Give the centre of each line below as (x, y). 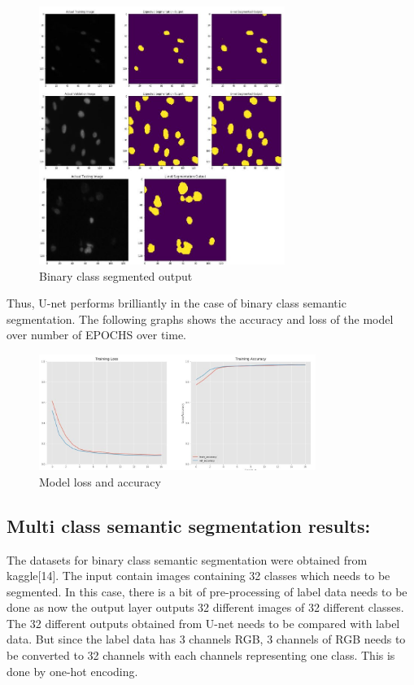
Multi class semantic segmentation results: (189, 525)
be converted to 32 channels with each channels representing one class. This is (201, 655)
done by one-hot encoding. (72, 671)
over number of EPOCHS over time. (97, 335)
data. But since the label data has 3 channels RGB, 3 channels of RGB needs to (206, 639)
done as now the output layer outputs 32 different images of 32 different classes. (205, 607)
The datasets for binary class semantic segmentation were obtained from (187, 559)
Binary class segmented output (116, 275)
